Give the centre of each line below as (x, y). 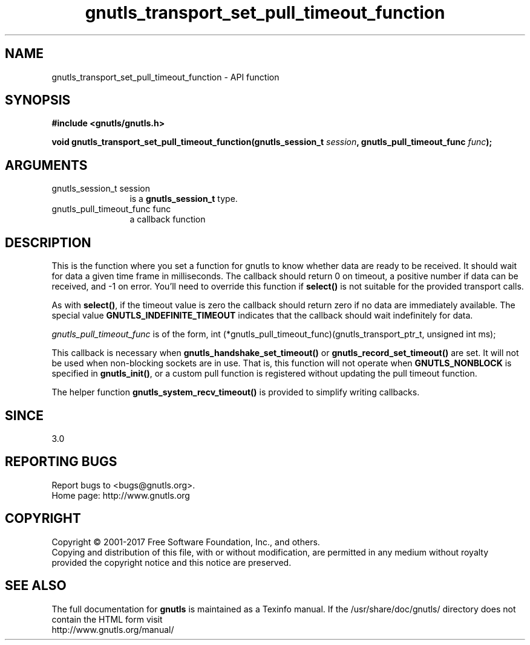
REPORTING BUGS (61, 462)
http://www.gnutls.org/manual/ (113, 629)
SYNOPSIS (38, 100)
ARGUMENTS (46, 165)
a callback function (168, 219)
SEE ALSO (36, 586)
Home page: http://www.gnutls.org (121, 495)
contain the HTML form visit (107, 619)
